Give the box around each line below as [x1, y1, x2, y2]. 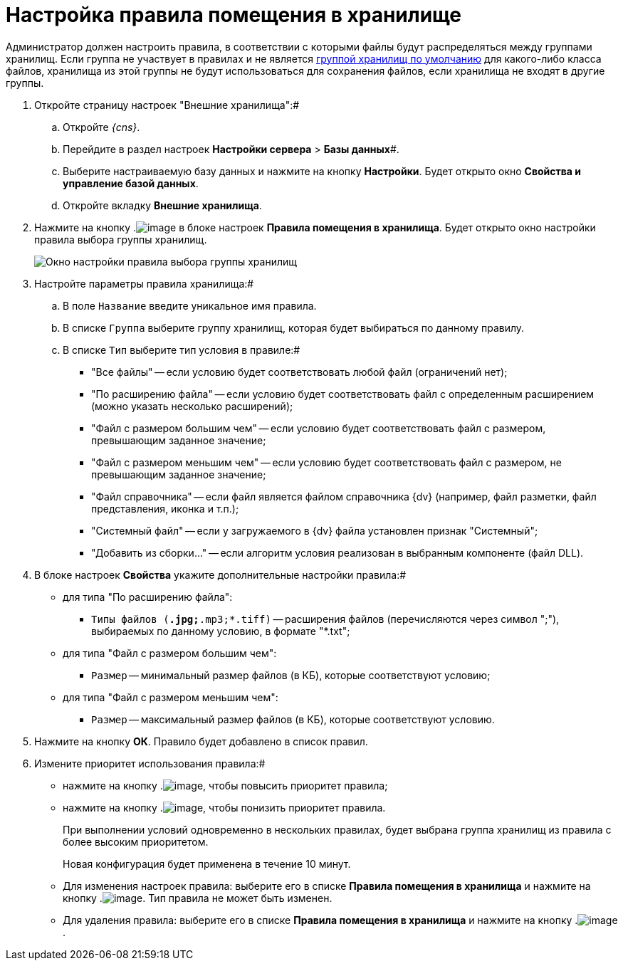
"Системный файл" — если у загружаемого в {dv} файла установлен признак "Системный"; [91, 524, 538, 537]
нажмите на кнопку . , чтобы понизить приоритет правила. [63, 801, 386, 814]
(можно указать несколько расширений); [91, 399, 293, 412]
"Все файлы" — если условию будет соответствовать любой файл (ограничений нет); [91, 365, 508, 378]
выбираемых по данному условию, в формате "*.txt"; [91, 624, 350, 637]
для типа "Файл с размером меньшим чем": [63, 691, 278, 703]
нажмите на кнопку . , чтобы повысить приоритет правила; [63, 779, 388, 792]
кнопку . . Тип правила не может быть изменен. [63, 891, 333, 904]
